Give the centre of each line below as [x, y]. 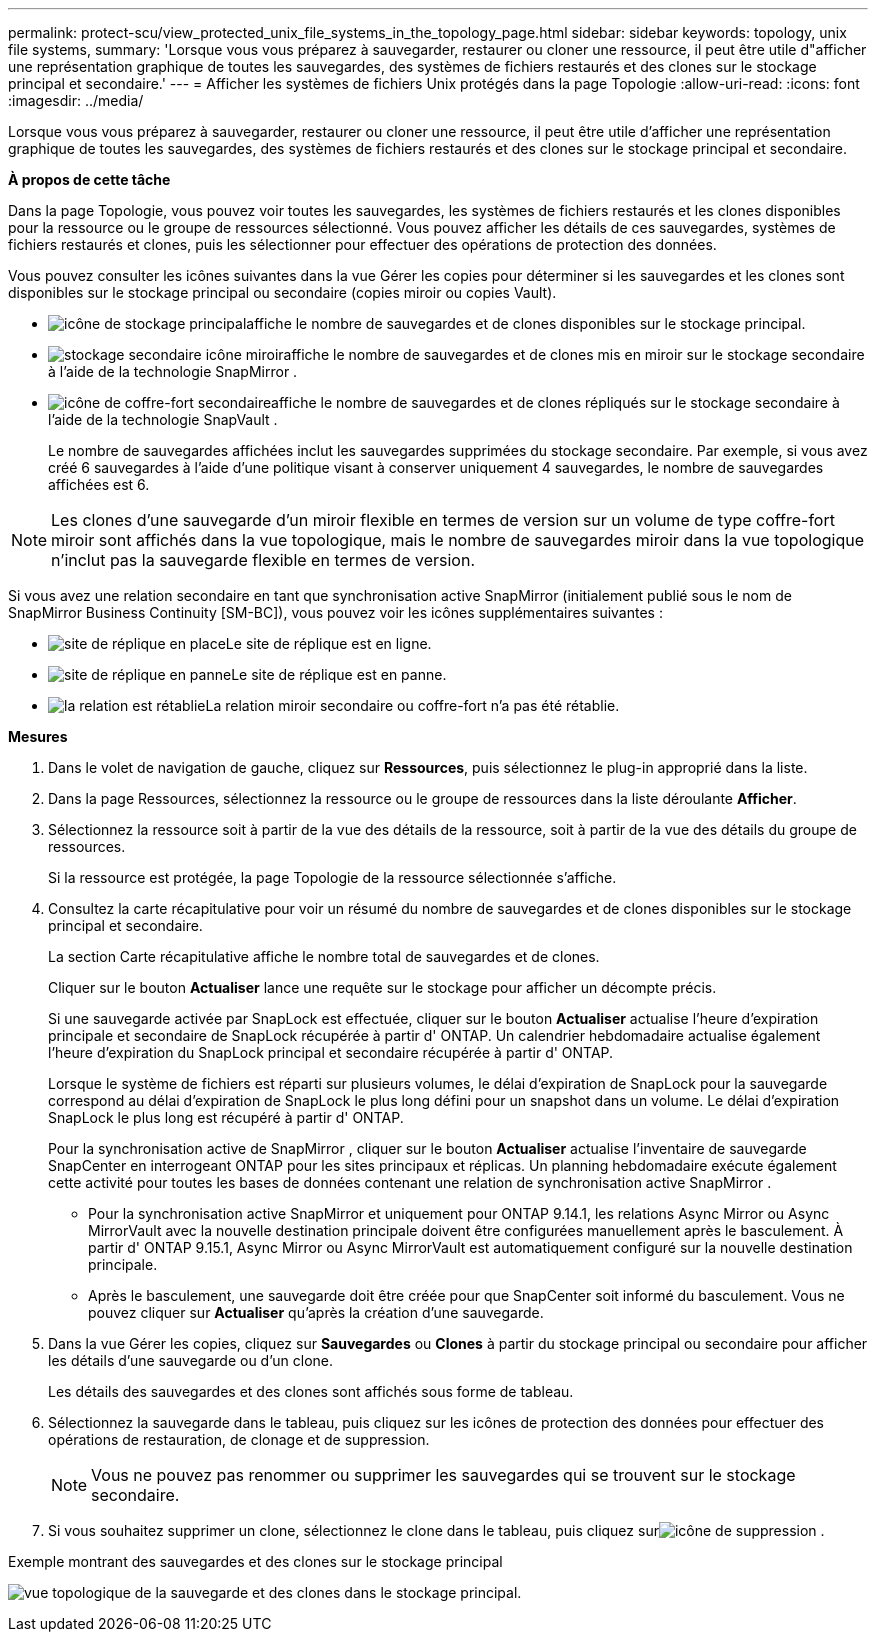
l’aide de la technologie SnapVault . [163, 419]
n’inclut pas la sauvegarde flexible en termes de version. [263, 560]
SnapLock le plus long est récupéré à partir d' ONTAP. [226, 1117]
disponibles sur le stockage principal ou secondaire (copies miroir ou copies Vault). [282, 292]
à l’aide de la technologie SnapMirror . [173, 371]
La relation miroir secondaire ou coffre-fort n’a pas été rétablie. [412, 705]
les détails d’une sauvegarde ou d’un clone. [191, 1360]
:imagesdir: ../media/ [76, 100]
